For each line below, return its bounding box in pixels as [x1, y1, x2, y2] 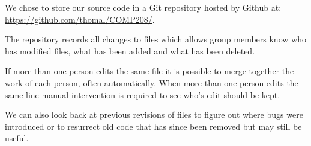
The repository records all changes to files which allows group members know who [5, 33, 306, 45]
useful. [5, 132, 29, 144]
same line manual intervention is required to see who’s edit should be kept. [5, 88, 280, 101]
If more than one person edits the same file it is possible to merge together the [5, 65, 294, 77]
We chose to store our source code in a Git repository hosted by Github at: [5, 1, 282, 13]
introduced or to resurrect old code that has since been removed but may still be [5, 120, 302, 132]
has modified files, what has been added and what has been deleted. [5, 44, 255, 57]
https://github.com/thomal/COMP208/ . [5, 13, 155, 25]
